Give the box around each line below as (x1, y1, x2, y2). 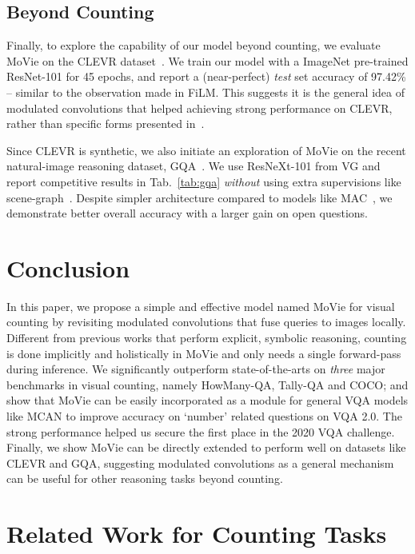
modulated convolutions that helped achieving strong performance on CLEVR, (6, 99, 393, 116)
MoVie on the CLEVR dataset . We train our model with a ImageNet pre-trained (6, 52, 409, 69)
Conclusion (6, 251, 130, 284)
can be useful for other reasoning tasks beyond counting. (6, 470, 283, 487)
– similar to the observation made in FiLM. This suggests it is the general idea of (6, 83, 405, 100)
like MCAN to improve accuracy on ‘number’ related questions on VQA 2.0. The (6, 408, 402, 424)
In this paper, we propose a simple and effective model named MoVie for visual (6, 297, 395, 314)
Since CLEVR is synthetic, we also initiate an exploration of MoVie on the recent (6, 141, 406, 158)
